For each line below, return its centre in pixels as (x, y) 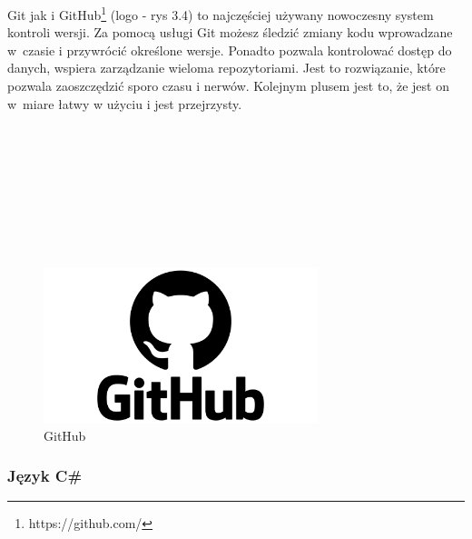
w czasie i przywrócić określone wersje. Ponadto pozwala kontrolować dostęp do (230, 50)
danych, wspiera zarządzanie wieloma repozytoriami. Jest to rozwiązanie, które (226, 68)
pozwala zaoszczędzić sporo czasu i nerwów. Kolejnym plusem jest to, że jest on (228, 86)
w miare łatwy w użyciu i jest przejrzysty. (125, 103)
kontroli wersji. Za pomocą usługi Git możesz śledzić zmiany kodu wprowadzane (230, 32)
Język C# (45, 476)
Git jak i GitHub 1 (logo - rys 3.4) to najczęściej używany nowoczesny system (221, 13)
